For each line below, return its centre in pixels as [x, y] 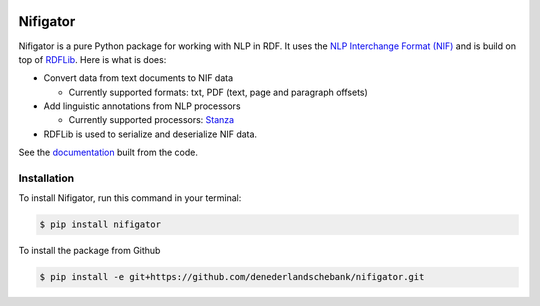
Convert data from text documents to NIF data [138, 78]
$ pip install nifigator [100, 224]
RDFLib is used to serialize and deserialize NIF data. [150, 134]
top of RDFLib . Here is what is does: [92, 59]
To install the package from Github [89, 251]
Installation [46, 178]
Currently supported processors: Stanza [151, 120]
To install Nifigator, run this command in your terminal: [130, 198]
